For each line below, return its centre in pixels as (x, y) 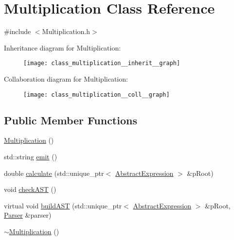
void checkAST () (30, 189)
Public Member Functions (71, 120)
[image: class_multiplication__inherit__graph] (102, 63)
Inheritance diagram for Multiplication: (63, 47)
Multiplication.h (66, 31)
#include (18, 31)
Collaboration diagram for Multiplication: (66, 78)
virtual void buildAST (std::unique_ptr (63, 205)
